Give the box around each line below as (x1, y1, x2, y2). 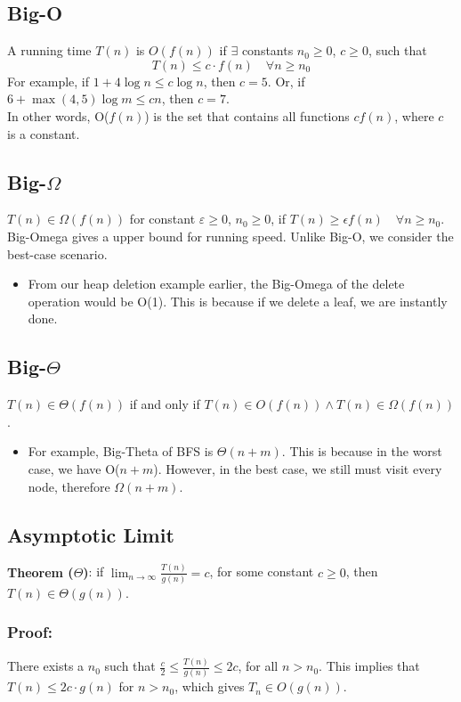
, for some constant (209, 562, 314, 581)
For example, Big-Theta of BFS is (28, 442, 214, 461)
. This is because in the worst (281, 442, 442, 461)
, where (394, 106, 434, 125)
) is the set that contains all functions (144, 106, 350, 125)
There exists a (7, 657, 85, 675)
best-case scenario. (7, 244, 108, 263)
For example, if (7, 71, 90, 90)
